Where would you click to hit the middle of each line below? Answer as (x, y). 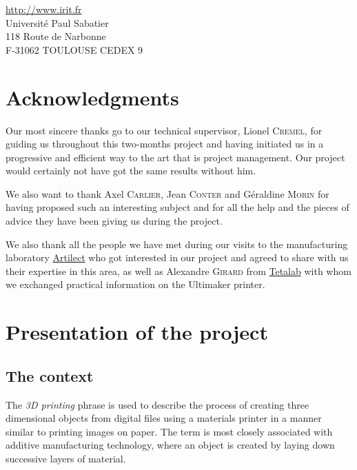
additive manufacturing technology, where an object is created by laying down (170, 445)
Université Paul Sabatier (57, 22)
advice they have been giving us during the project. (114, 221)
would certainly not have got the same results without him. (131, 171)
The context (50, 375)
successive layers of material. (66, 458)
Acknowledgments (92, 97)
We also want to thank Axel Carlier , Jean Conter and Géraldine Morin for (167, 193)
